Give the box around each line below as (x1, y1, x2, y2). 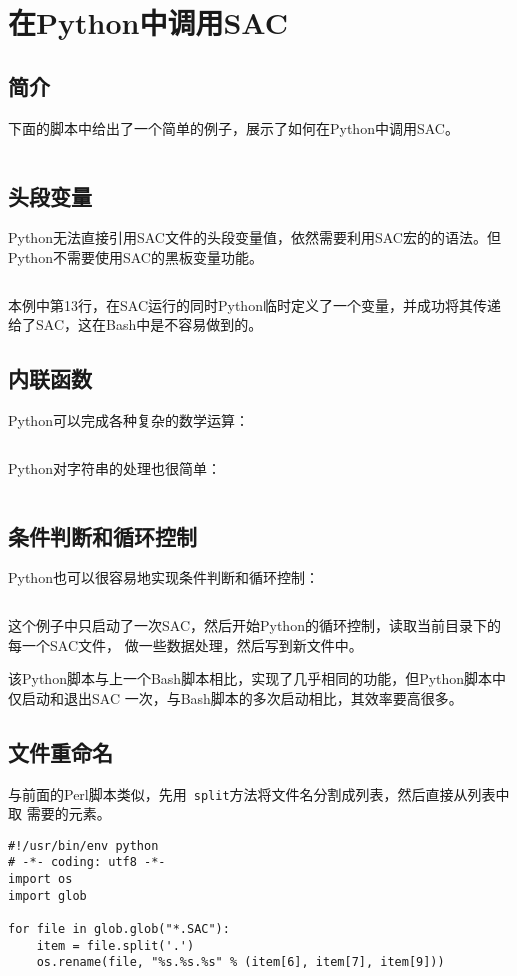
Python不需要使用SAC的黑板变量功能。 (8, 246, 263, 267)
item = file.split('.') (36, 938, 195, 953)
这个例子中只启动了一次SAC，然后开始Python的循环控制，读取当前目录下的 (8, 614, 501, 635)
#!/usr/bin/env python (8, 838, 159, 853)
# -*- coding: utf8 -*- (8, 855, 166, 870)
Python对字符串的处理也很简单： (8, 457, 221, 478)
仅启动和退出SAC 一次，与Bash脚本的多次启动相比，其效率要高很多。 (8, 687, 463, 708)
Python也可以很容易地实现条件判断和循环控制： (8, 567, 319, 588)
